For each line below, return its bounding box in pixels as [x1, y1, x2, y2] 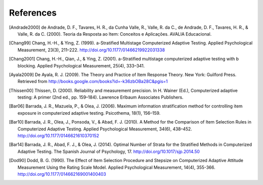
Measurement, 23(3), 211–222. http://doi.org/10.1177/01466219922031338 [18, 47, 165, 53]
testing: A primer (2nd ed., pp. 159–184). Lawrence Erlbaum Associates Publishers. [18, 94, 184, 100]
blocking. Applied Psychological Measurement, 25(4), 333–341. [18, 62, 145, 68]
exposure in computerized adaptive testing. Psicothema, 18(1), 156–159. [18, 110, 161, 116]
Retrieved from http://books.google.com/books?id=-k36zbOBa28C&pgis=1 [18, 79, 168, 84]
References [9, 7, 57, 18]
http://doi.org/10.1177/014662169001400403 [18, 171, 107, 177]
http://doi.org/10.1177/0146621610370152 [18, 133, 99, 139]
